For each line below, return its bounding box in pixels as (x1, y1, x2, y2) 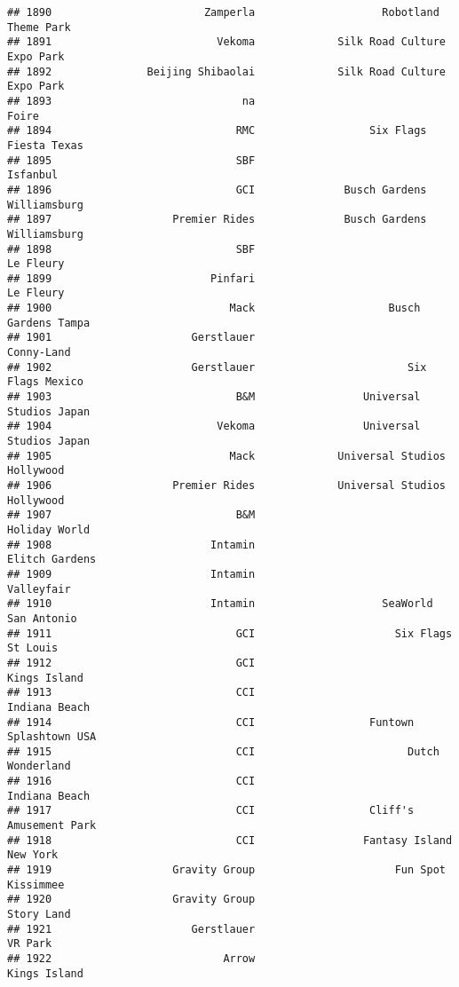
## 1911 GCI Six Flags (7, 627, 453, 640)
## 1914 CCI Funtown (7, 715, 415, 729)
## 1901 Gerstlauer (7, 331, 256, 344)
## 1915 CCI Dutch (7, 745, 439, 758)
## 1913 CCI (7, 686, 256, 699)
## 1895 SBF (7, 154, 256, 167)
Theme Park (7, 20, 71, 34)
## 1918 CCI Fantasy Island (7, 833, 453, 847)
